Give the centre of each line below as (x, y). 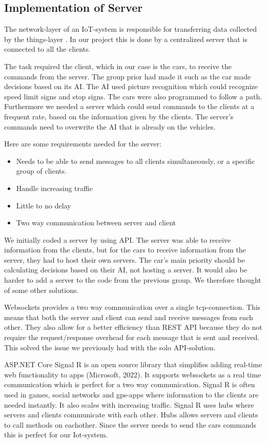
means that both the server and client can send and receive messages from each (129, 317)
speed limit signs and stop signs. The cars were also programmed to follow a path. (133, 96)
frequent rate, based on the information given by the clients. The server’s (119, 116)
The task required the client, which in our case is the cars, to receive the (118, 66)
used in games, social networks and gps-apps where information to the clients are (131, 395)
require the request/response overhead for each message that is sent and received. (132, 337)
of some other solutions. (42, 290)
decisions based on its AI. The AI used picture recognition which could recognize (131, 86)
